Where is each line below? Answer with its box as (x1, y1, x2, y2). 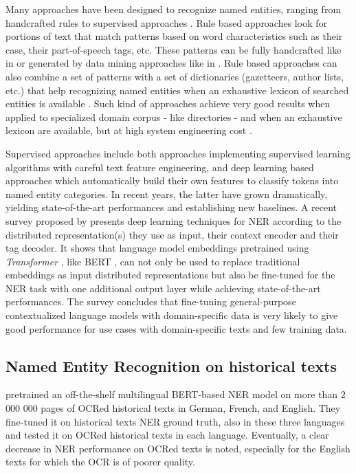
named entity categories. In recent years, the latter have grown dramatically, (5, 186, 328, 201)
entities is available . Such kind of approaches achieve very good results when (5, 96, 331, 111)
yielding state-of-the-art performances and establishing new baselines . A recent (5, 200, 337, 214)
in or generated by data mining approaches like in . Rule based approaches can (5, 56, 337, 70)
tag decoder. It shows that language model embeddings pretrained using (5, 241, 309, 255)
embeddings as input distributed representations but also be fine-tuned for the (5, 267, 335, 282)
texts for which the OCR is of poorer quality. (5, 454, 195, 469)
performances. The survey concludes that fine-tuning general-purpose (5, 294, 296, 309)
